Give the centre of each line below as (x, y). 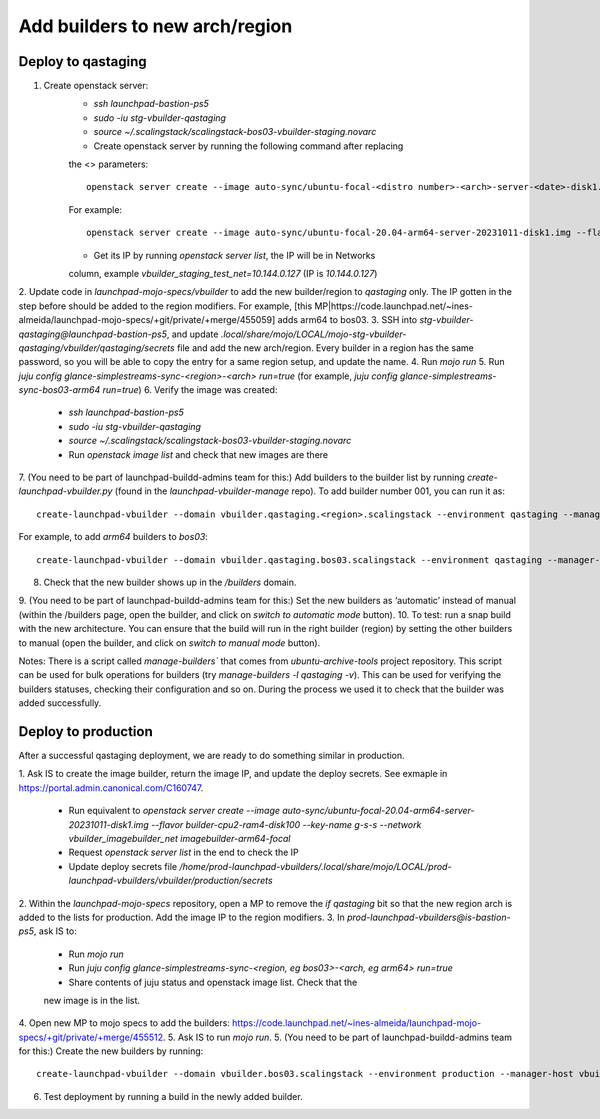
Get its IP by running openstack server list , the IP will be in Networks (234, 255)
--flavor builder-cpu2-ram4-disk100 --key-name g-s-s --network (286, 824)
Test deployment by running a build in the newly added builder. (173, 1096)
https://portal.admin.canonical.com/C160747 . (111, 787)
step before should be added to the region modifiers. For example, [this (165, 306)
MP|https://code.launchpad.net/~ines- (394, 306)
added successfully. (60, 703)
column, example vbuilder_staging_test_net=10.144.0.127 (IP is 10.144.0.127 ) (223, 273)
